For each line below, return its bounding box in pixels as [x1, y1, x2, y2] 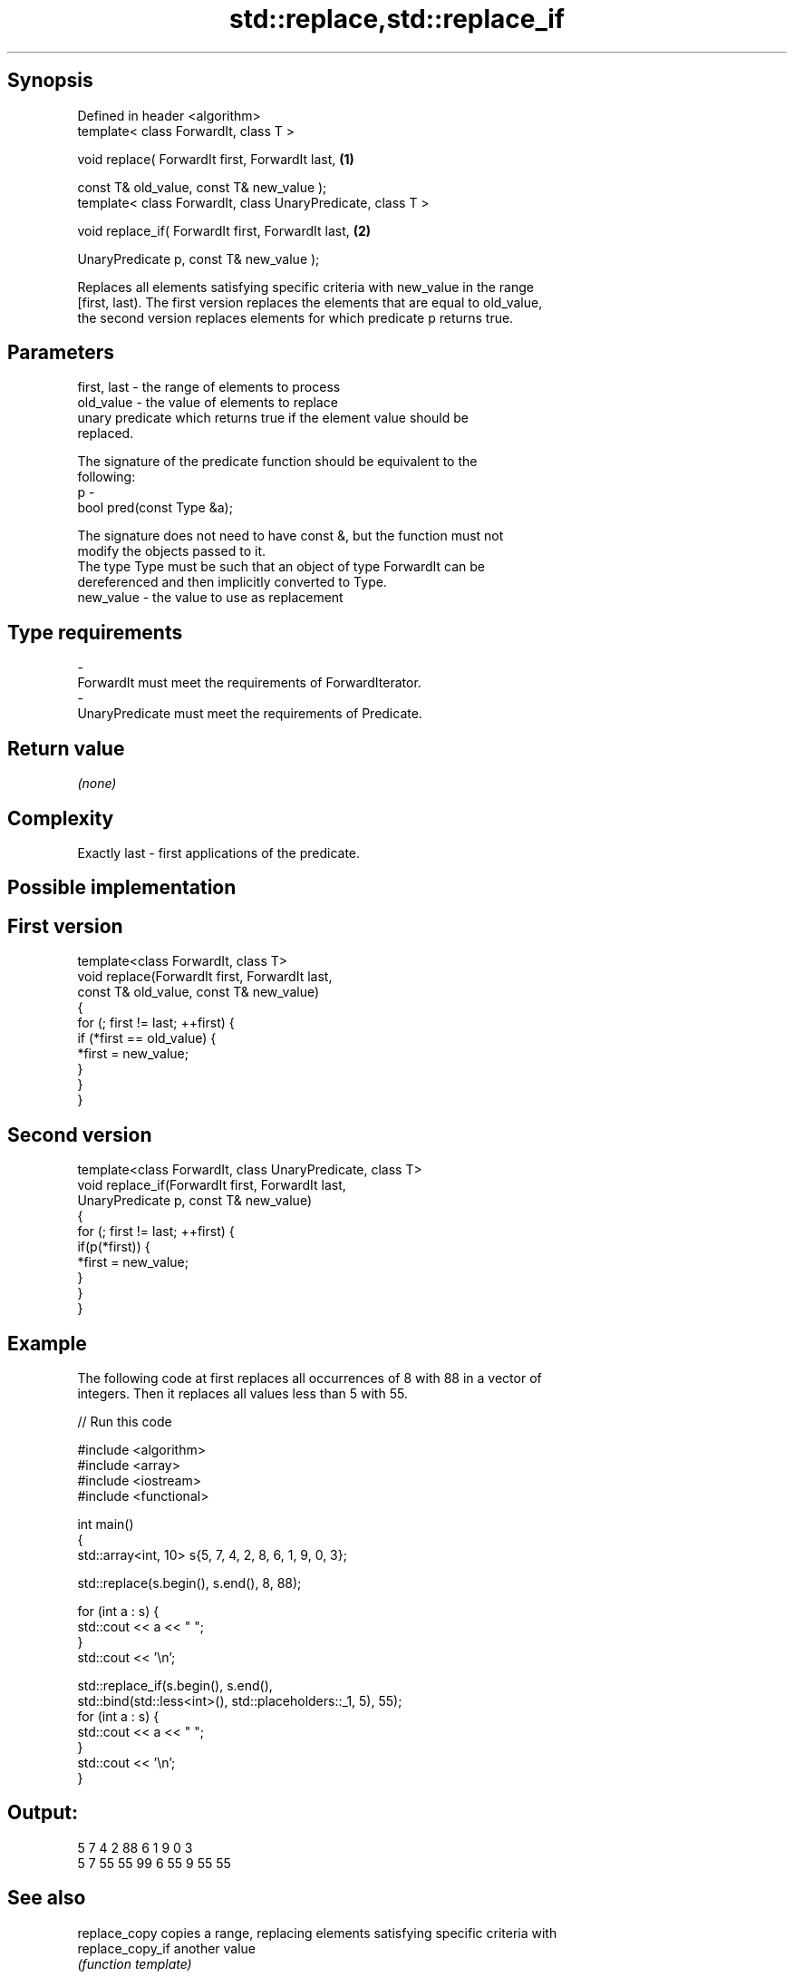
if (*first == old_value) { [77, 1030, 217, 1047]
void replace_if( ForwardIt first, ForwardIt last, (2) [77, 222, 372, 239]
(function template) [77, 1955, 192, 1972]
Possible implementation [7, 876, 237, 900]
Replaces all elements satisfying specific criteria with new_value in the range [77, 278, 534, 295]
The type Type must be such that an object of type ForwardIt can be [77, 559, 485, 575]
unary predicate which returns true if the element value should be [77, 410, 469, 426]
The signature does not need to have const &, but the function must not [77, 528, 504, 544]
